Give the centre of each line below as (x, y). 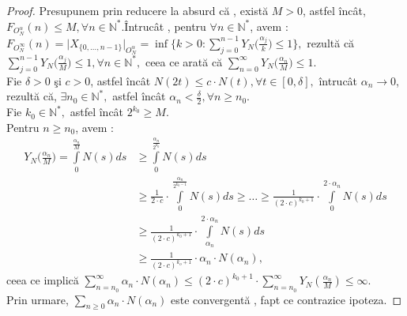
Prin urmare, (38, 299)
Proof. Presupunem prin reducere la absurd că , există (138, 10)
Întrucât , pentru (165, 26)
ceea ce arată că (184, 61)
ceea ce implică (43, 280)
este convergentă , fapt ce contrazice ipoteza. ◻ (286, 299)
